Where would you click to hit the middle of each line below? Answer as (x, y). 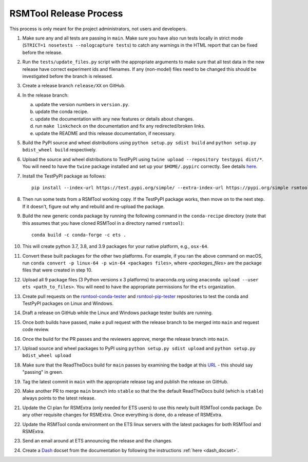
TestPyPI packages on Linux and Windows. (68, 303)
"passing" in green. (43, 372)
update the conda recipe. (62, 112)
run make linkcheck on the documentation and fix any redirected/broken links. (120, 126)
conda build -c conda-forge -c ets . (79, 235)
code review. (36, 330)
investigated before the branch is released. (68, 76)
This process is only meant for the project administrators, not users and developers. (98, 29)
